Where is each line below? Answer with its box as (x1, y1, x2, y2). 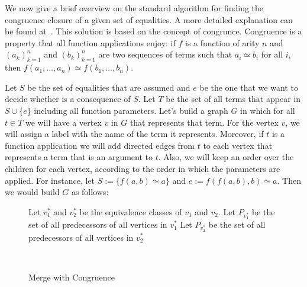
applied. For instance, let (5, 174, 95, 186)
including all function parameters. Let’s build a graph (34, 104, 228, 116)
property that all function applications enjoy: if (5, 36, 176, 49)
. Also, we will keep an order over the (158, 151, 294, 163)
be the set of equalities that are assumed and (27, 81, 190, 93)
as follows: (71, 186, 109, 198)
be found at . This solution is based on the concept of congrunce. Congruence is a (5, 25, 302, 37)
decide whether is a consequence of (5, 93, 131, 105)
